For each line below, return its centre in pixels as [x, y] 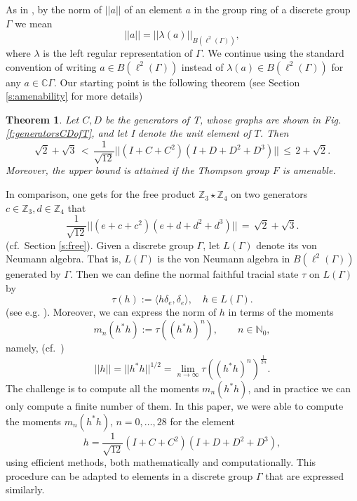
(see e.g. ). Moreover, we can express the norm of [111, 312]
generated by [33, 274]
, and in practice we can [299, 388]
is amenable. [309, 170]
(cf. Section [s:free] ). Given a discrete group [100, 245]
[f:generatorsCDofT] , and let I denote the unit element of [128, 133]
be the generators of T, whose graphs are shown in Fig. [223, 119]
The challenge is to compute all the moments [102, 388]
